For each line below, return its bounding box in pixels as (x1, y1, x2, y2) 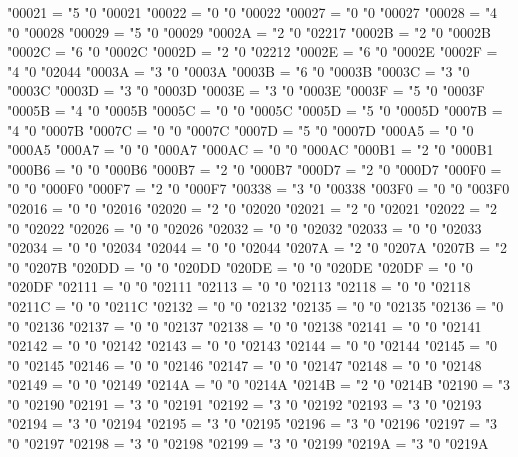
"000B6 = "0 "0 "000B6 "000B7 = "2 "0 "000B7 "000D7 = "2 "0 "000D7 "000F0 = (7, 158, 502, 179)
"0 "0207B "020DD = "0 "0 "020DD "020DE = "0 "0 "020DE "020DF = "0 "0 (7, 256, 473, 277)
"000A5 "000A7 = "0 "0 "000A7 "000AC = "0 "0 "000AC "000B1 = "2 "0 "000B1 (7, 139, 494, 160)
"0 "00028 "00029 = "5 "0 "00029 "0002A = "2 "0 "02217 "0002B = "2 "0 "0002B (7, 21, 491, 42)
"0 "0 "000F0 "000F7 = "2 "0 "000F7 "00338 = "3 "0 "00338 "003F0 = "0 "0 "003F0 (7, 178, 510, 199)
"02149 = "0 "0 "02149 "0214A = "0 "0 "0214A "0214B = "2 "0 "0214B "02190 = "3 (7, 374, 510, 395)
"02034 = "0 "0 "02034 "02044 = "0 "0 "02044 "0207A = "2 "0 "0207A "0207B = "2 (7, 237, 508, 258)
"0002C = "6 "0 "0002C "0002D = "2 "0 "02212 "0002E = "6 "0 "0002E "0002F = (7, 41, 498, 62)
